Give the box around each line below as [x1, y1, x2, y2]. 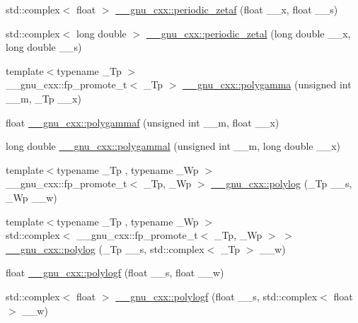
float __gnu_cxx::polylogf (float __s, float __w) [6, 265, 224, 280]
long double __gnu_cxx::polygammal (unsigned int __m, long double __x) [6, 139, 341, 153]
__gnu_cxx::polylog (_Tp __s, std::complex [6, 241, 204, 256]
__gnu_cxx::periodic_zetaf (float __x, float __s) [115, 2, 338, 16]
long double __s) [6, 40, 82, 54]
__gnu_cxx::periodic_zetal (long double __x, [146, 25, 351, 40]
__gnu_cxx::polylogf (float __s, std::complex [115, 288, 318, 303]
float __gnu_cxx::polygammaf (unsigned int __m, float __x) [6, 114, 279, 129]
